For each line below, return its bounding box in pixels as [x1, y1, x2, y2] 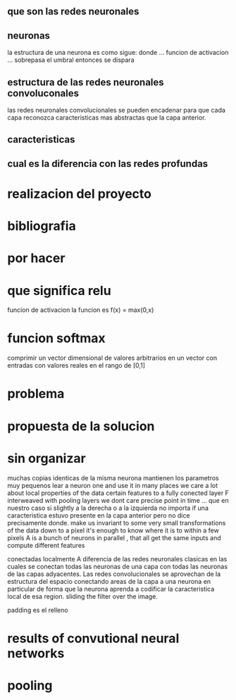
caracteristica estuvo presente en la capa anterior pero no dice [7, 511, 190, 520]
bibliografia [7, 218, 76, 235]
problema [7, 386, 65, 402]
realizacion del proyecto [7, 186, 151, 201]
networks [7, 645, 65, 661]
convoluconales [7, 87, 80, 99]
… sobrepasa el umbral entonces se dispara [7, 56, 135, 64]
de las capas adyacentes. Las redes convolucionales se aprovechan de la [7, 570, 221, 578]
